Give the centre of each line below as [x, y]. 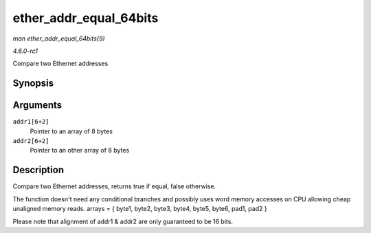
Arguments [37, 106]
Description [38, 170]
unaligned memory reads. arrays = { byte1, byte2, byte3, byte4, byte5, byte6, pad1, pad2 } [140, 209]
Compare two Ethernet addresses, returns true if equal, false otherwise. [114, 186]
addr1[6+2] [31, 122]
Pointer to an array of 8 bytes [71, 131]
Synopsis [33, 84]
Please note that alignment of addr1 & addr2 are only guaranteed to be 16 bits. [123, 221]
